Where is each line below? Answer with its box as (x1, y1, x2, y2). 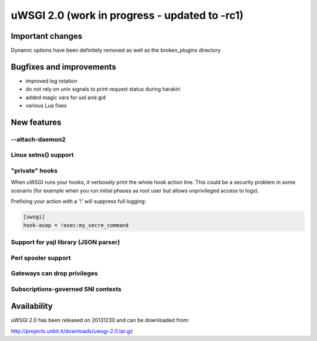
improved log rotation (25, 77, 77, 85)
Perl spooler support (11, 254, 71, 262)
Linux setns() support (11, 151, 74, 159)
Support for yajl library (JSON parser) (11, 238, 120, 246)
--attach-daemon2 (11, 135, 66, 143)
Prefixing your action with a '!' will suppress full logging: (11, 198, 146, 205)
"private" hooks (11, 167, 58, 175)
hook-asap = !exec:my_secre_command (23, 222, 129, 228)
